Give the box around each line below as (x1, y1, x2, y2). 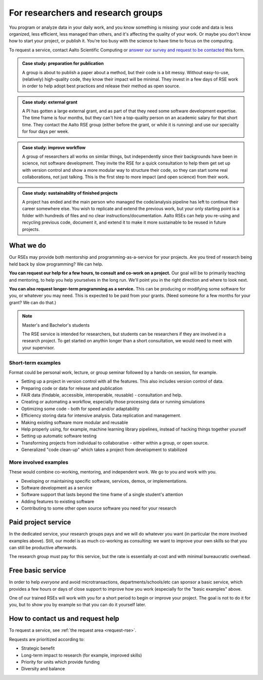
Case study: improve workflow (22, 144, 86, 150)
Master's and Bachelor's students (22, 322, 90, 328)
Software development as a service (21, 485, 93, 491)
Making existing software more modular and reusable (21, 419, 129, 425)
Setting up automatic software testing (21, 433, 97, 439)
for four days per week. (22, 128, 69, 134)
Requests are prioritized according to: (9, 636, 85, 642)
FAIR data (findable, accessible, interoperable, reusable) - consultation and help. (21, 392, 183, 398)
